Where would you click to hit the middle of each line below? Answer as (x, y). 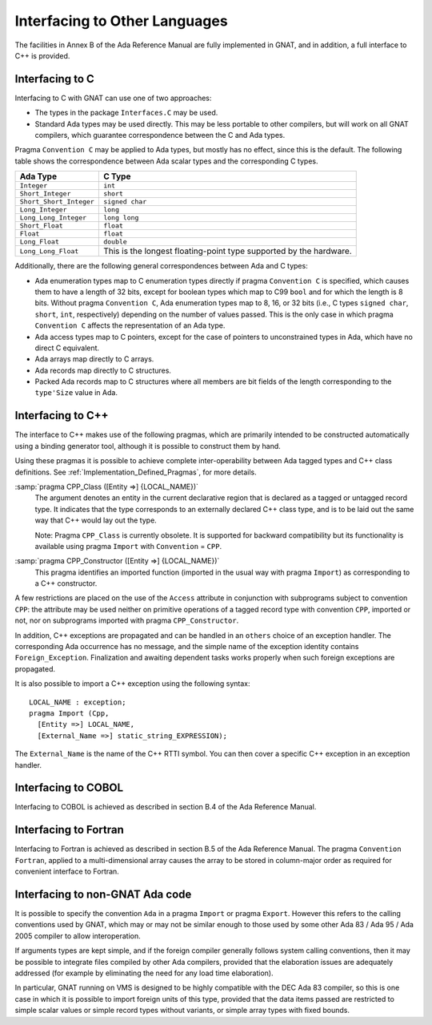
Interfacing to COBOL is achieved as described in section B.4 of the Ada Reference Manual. (166, 807)
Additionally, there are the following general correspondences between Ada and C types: (161, 266)
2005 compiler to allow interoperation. (78, 936)
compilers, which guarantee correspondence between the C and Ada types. (160, 135)
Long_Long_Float (49, 251)
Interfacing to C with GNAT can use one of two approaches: (113, 98)
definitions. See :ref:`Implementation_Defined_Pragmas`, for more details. (136, 472)
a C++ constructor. (66, 583)
